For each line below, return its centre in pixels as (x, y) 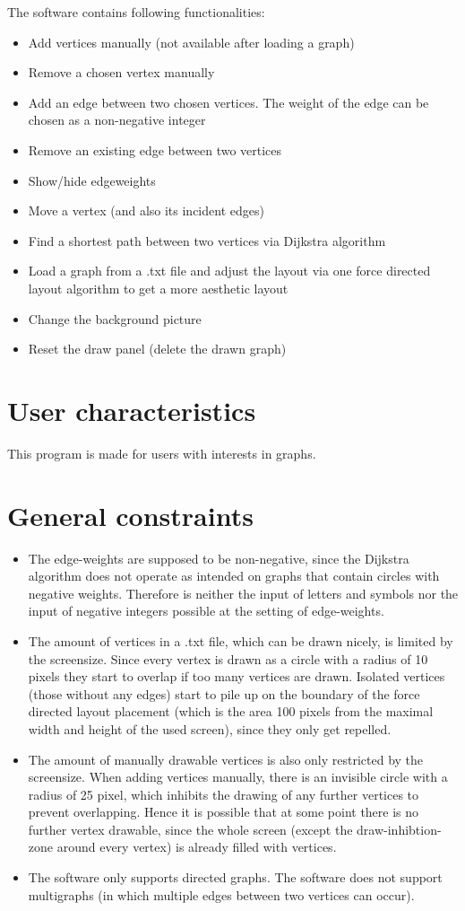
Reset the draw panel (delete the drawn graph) (157, 349)
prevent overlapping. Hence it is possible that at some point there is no (224, 812)
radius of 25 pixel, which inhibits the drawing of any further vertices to (224, 794)
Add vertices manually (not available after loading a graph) (191, 42)
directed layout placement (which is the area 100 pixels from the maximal (231, 711)
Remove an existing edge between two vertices (155, 149)
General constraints (130, 515)
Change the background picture (115, 318)
